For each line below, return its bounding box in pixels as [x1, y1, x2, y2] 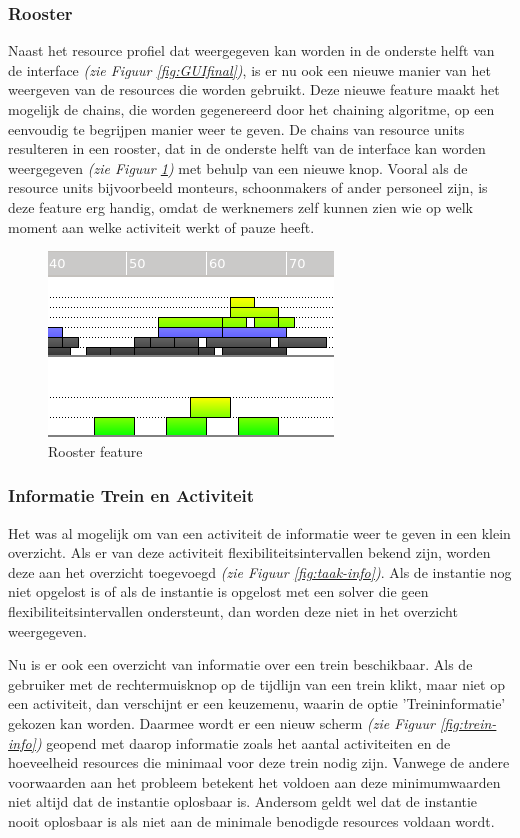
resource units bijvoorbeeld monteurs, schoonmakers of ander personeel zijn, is [8, 177, 488, 198]
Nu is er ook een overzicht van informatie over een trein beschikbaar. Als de [8, 654, 473, 675]
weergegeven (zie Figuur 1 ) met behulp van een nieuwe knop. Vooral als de [8, 157, 468, 178]
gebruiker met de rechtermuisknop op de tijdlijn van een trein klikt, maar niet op [8, 673, 505, 694]
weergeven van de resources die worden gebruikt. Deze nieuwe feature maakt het [8, 79, 500, 100]
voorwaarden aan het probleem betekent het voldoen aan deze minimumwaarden [8, 771, 501, 792]
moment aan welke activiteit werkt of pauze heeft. [8, 216, 315, 237]
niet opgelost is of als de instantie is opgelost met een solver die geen [8, 581, 429, 602]
